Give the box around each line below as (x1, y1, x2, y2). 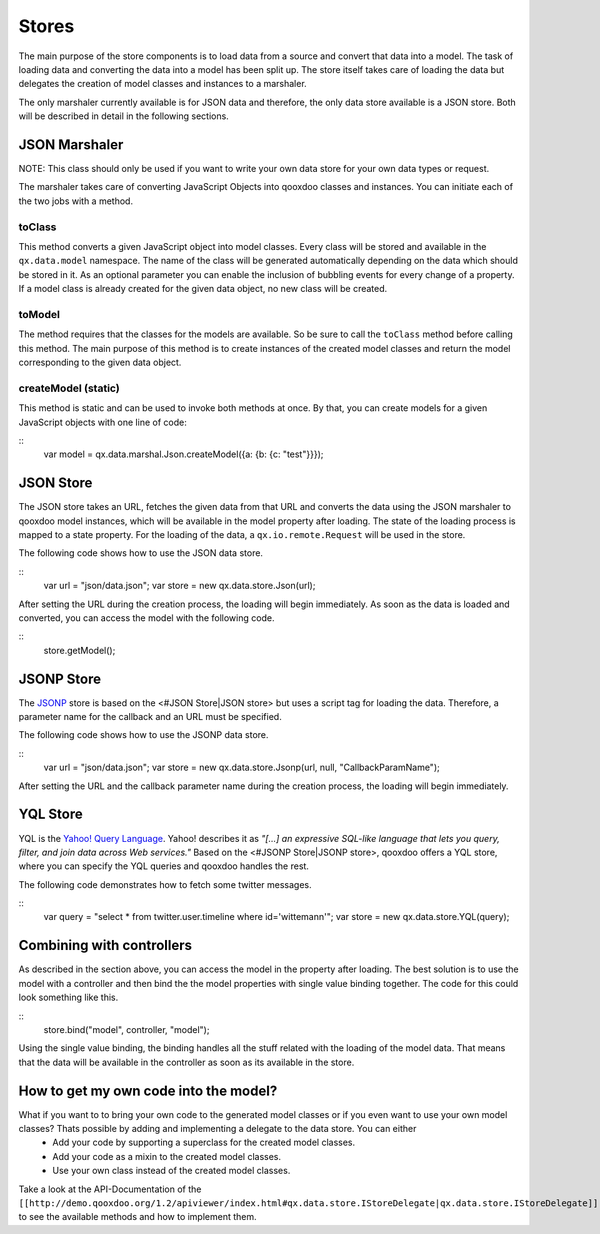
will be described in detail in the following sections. (18, 110, 229, 122)
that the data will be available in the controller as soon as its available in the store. (18, 1056, 355, 1068)
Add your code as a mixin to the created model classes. (52, 1150, 282, 1162)
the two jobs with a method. (18, 195, 134, 207)
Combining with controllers (18, 937, 193, 954)
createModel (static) (18, 381, 120, 395)
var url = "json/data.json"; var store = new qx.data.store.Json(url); (43, 580, 316, 592)
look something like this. (18, 991, 119, 1004)
